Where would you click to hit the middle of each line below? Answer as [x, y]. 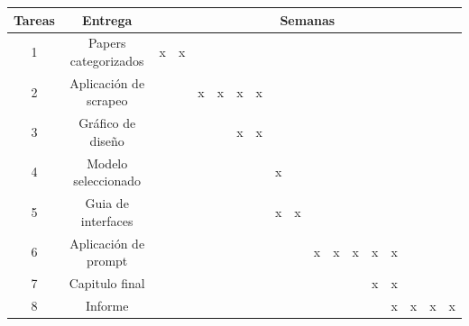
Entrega [107, 19]
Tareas [34, 19]
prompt [107, 261]
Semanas [308, 19]
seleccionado [107, 181]
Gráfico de [107, 123]
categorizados [107, 60]
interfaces [107, 220]
